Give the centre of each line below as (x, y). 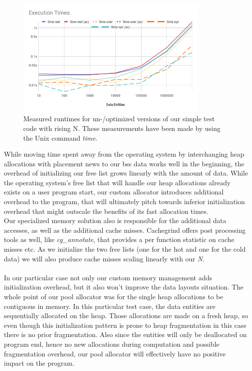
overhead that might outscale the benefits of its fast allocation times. (106, 211)
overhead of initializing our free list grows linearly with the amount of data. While (126, 173)
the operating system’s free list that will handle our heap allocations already (117, 182)
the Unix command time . (60, 137)
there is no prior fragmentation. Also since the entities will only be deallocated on (125, 334)
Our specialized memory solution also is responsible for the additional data (115, 220)
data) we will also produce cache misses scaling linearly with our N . (104, 258)
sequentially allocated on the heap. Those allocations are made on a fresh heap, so (126, 315)
